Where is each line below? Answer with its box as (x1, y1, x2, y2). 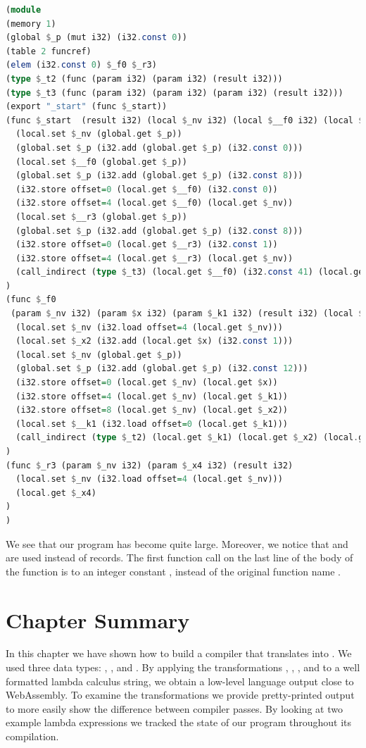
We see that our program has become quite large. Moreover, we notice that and (6, 536, 348, 551)
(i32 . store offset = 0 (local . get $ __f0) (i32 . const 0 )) (15, 184, 278, 194)
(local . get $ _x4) (15, 487, 96, 498)
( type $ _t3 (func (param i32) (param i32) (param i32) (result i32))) (6, 87, 343, 98)
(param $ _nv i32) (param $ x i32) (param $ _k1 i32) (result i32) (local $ (11, 308, 364, 319)
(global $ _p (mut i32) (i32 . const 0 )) (6, 32, 187, 43)
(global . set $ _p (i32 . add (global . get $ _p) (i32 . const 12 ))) (15, 363, 308, 374)
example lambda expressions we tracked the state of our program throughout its (6, 715, 351, 730)
